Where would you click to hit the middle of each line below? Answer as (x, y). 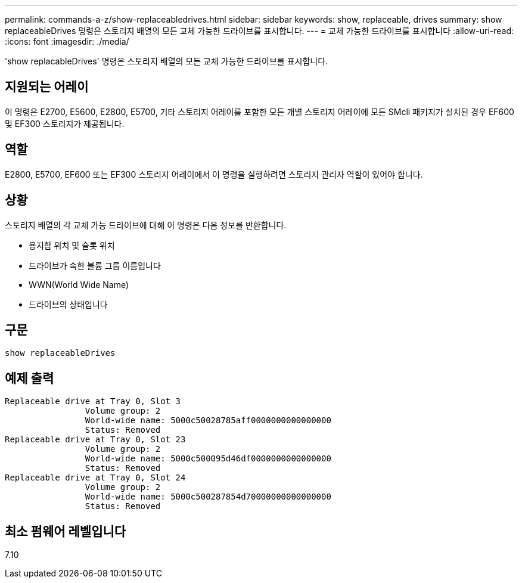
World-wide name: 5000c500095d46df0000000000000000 (208, 459)
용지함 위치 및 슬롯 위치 (72, 245)
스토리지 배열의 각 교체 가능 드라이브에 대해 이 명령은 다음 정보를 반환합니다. (146, 225)
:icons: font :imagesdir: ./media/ (67, 41)
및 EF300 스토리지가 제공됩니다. (65, 123)
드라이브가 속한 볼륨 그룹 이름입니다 (95, 265)
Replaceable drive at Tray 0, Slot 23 (95, 440)
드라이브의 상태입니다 (68, 304)
